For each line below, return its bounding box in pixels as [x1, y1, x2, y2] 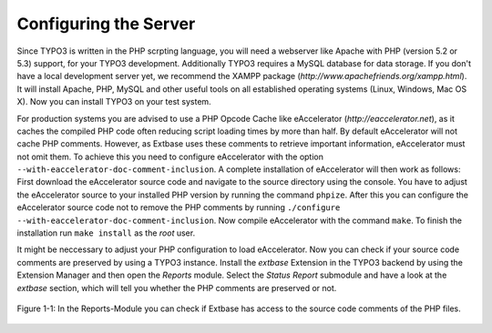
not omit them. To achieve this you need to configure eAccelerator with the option [16, 151, 323, 162]
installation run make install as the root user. [16, 227, 196, 238]
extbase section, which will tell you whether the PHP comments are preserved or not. [16, 282, 337, 293]
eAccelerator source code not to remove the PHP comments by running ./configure [16, 202, 341, 213]
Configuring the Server [16, 14, 196, 34]
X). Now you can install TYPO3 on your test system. [16, 96, 211, 107]
